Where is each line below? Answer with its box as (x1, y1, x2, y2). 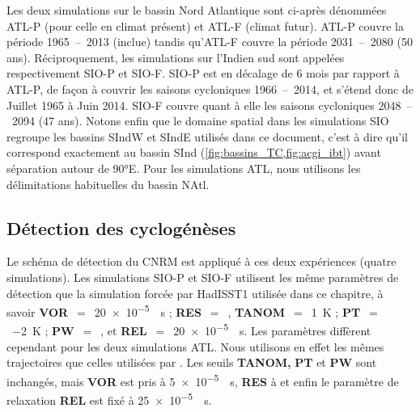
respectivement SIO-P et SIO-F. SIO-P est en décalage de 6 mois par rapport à (6, 65, 400, 82)
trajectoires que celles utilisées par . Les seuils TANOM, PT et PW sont (6, 354, 377, 371)
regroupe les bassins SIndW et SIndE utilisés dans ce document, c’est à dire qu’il (6, 128, 408, 145)
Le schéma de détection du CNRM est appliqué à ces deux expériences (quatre (6, 253, 397, 270)
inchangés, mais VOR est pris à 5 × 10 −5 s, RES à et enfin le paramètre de (6, 370, 399, 389)
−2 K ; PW (11, 322, 74, 339)
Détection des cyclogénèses (6, 215, 236, 240)
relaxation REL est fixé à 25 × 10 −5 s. (6, 389, 212, 408)
